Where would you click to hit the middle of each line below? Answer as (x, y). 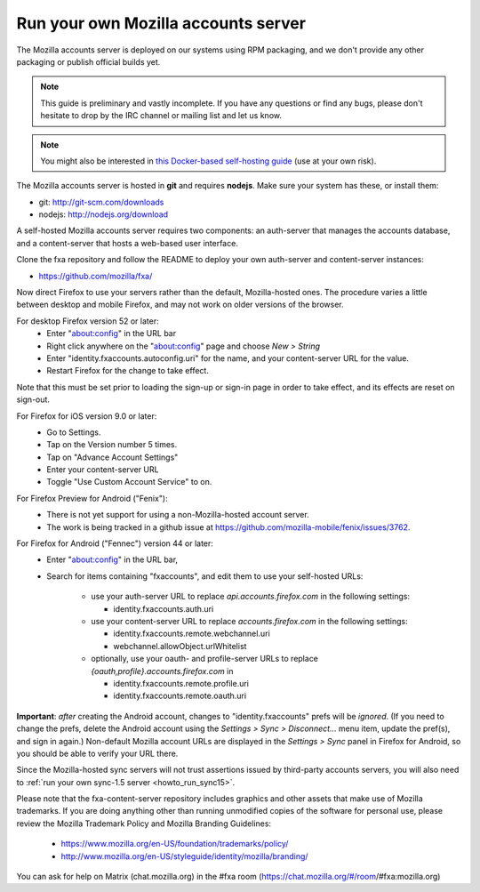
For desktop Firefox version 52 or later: (88, 321)
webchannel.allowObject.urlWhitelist (180, 646)
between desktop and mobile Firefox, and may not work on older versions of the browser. (180, 305)
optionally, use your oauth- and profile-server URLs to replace (205, 659)
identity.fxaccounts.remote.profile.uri (181, 683)
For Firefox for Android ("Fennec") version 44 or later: (115, 543)
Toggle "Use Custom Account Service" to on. (129, 482)
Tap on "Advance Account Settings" (112, 457)
